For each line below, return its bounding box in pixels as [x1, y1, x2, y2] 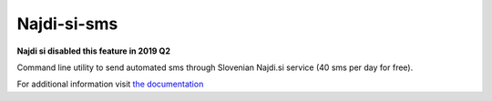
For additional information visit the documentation [16, 78, 204, 90]
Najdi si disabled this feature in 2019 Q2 [16, 45, 170, 56]
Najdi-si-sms [16, 14, 118, 34]
